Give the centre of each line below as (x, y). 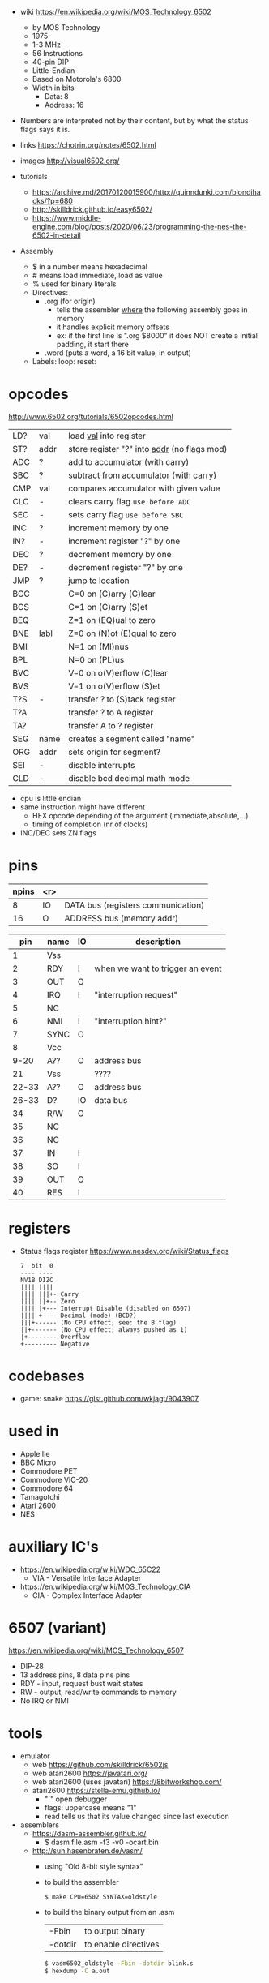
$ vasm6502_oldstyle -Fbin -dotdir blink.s (119, 1964)
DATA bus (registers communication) (134, 905)
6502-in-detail (56, 235)
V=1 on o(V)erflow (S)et (114, 686)
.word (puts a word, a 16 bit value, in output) (118, 353)
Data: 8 (56, 96)
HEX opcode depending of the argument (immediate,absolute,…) (140, 815)
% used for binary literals (74, 284)
